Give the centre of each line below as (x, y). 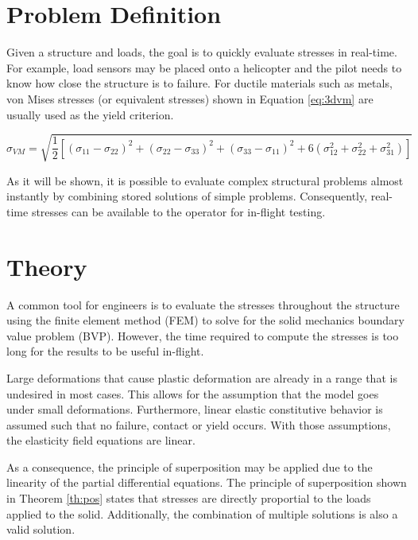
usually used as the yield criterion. (90, 114)
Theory (47, 266)
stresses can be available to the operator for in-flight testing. (178, 211)
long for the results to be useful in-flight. (105, 351)
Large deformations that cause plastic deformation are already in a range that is (202, 377)
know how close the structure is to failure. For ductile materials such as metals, (199, 83)
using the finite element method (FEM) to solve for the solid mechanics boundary (205, 320)
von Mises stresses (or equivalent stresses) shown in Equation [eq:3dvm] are (190, 98)
